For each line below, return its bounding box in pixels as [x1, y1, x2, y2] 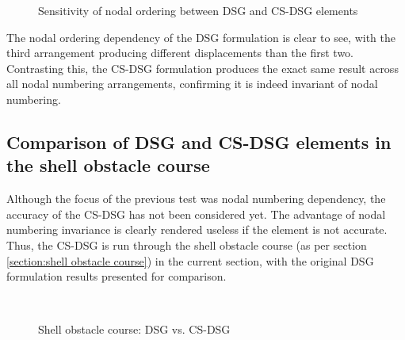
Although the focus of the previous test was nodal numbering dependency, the [6, 190, 386, 207]
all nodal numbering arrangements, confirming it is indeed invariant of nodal [6, 75, 378, 92]
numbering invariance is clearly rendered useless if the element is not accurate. [6, 221, 388, 238]
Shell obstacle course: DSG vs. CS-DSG [38, 321, 231, 338]
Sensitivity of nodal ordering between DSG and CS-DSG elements [38, 2, 358, 18]
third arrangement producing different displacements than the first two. [6, 44, 353, 61]
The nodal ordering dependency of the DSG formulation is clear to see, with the [6, 29, 396, 45]
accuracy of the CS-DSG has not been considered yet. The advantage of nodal [6, 205, 386, 222]
